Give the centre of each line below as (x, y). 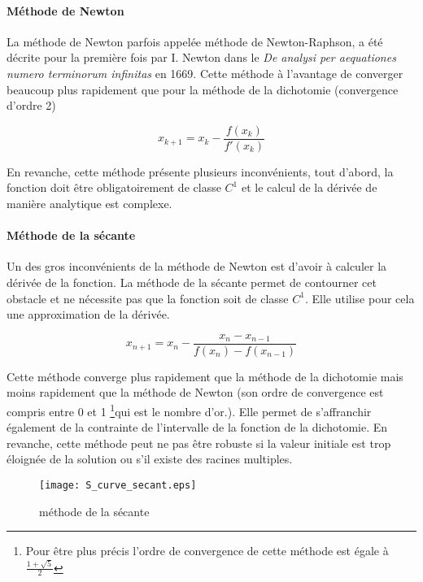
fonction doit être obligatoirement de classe (114, 187)
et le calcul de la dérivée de (309, 187)
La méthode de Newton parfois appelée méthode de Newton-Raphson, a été (195, 41)
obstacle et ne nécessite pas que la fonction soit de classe (148, 298)
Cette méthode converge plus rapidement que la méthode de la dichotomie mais (205, 376)
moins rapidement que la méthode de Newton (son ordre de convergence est (195, 392)
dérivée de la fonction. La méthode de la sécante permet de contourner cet (192, 282)
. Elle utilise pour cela (360, 298)
